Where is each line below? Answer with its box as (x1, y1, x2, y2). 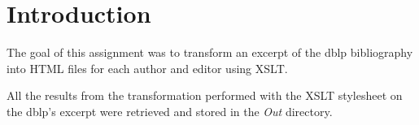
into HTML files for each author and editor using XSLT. (7, 59, 288, 76)
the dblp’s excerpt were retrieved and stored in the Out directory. (7, 102, 333, 119)
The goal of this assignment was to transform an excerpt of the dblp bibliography (7, 44, 413, 61)
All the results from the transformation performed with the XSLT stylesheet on (7, 87, 403, 104)
